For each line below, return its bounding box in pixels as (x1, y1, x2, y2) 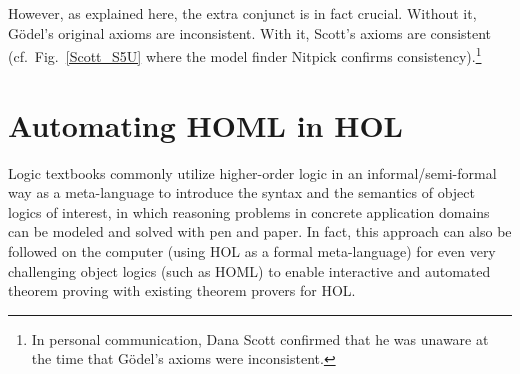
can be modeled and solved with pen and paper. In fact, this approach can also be (8, 221, 512, 242)
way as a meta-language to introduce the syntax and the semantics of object (8, 182, 475, 203)
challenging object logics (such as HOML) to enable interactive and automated (8, 260, 491, 281)
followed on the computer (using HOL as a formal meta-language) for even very (8, 240, 496, 261)
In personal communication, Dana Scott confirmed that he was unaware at (31, 328, 489, 349)
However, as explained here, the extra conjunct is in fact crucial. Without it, (8, 3, 477, 23)
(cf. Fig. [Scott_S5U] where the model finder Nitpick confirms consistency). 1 (8, 43, 482, 66)
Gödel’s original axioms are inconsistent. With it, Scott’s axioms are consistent (8, 22, 492, 43)
